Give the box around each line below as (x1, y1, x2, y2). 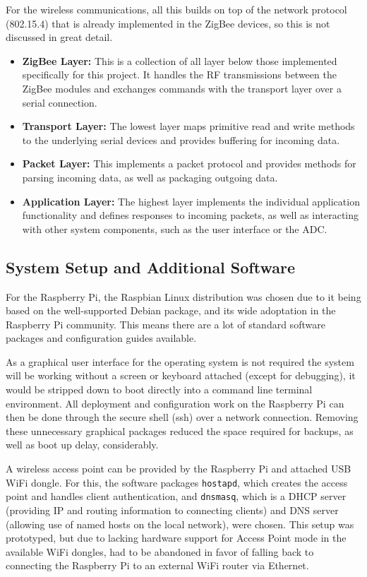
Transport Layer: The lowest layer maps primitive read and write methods (22, 119, 355, 133)
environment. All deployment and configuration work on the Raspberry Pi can (6, 395, 344, 410)
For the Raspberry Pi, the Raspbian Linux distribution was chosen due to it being (6, 289, 361, 304)
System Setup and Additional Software (6, 256, 295, 278)
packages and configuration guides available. (6, 331, 197, 345)
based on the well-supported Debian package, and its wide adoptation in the (6, 303, 336, 318)
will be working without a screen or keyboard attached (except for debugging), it (6, 368, 356, 383)
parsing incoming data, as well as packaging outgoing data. (22, 169, 278, 184)
